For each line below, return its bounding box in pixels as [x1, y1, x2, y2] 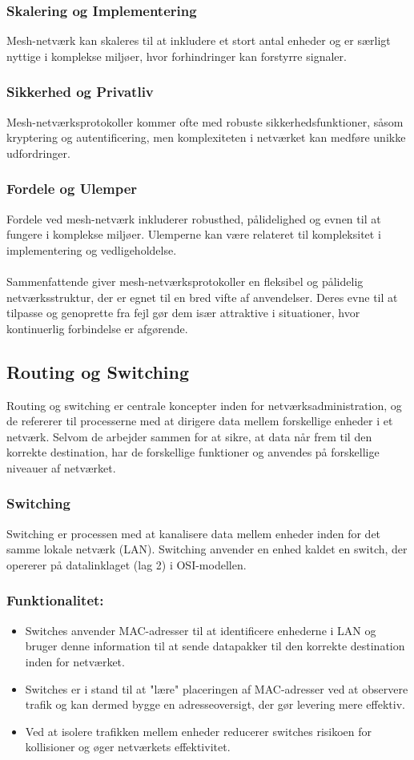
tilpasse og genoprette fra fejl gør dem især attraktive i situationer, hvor [6, 304, 360, 321]
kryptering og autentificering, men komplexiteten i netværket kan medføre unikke [6, 129, 406, 146]
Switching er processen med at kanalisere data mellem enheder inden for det [6, 525, 381, 541]
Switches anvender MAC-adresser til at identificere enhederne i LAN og [25, 621, 376, 638]
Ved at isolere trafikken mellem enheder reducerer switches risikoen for [25, 722, 372, 739]
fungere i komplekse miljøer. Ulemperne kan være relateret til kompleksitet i [6, 226, 381, 243]
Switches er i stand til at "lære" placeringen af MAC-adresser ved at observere [25, 680, 408, 697]
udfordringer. [6, 144, 70, 161]
